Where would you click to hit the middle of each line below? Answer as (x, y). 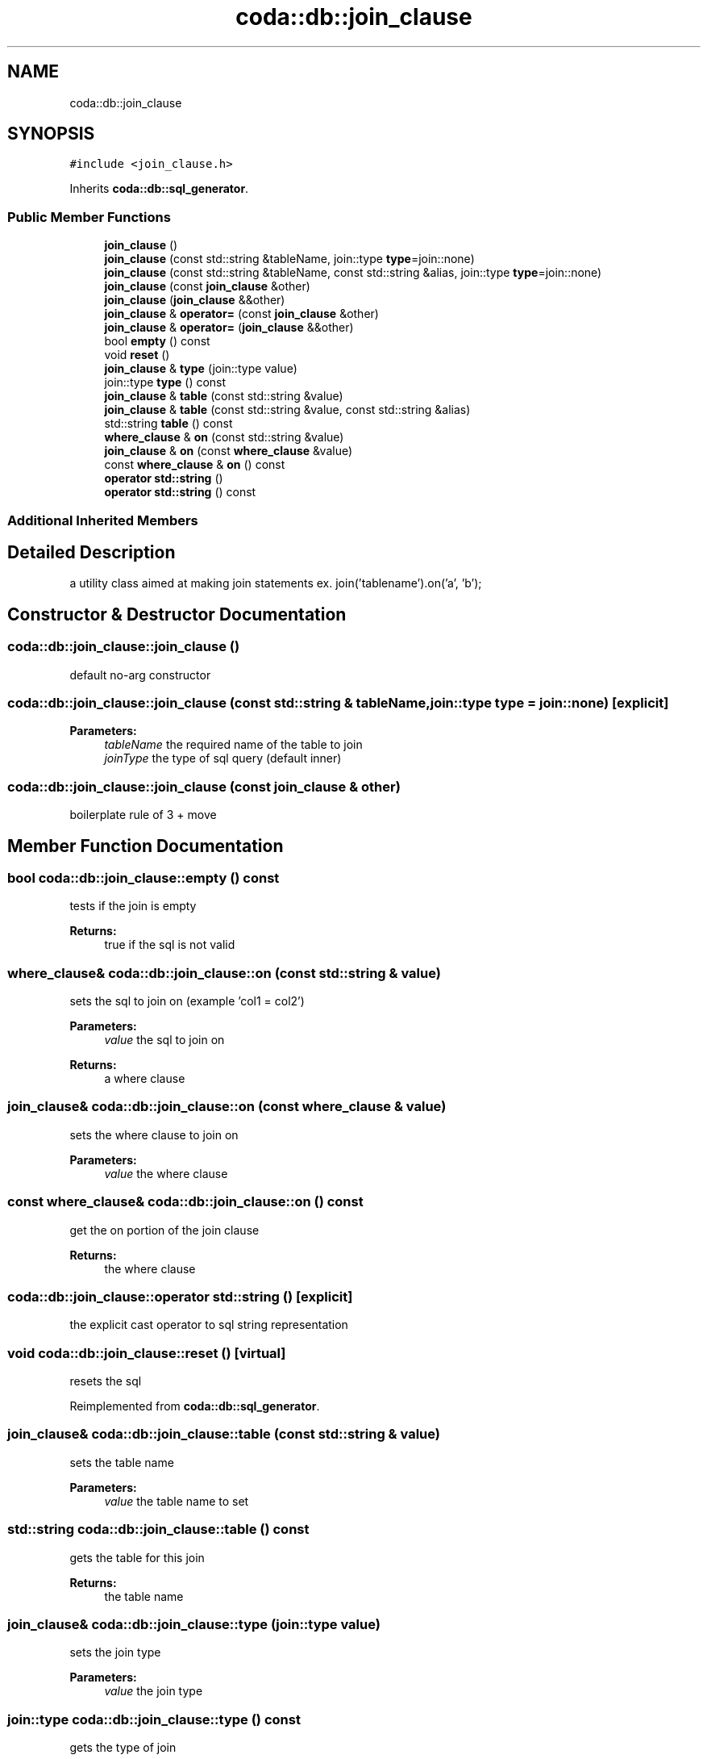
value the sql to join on (164, 1040)
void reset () (137, 355)
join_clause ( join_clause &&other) (195, 300)
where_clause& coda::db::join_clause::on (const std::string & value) (224, 973)
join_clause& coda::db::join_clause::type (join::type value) (194, 1624)
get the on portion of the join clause (164, 1230)
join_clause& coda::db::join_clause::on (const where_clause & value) (227, 1107)
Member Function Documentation (146, 846)
